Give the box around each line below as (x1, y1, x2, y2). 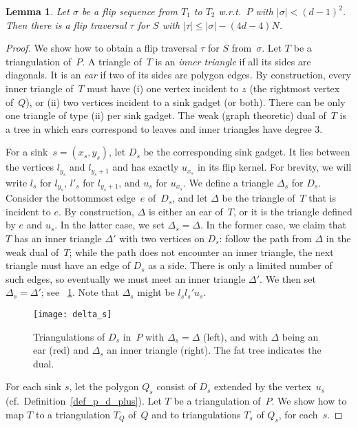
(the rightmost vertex (249, 81, 340, 95)
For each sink (6, 379, 62, 394)
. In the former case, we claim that (200, 217, 346, 232)
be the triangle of (222, 191, 295, 205)
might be (137, 285, 175, 299)
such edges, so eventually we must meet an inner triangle (6, 271, 246, 286)
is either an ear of (148, 204, 223, 218)
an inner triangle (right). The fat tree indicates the (107, 343, 322, 357)
